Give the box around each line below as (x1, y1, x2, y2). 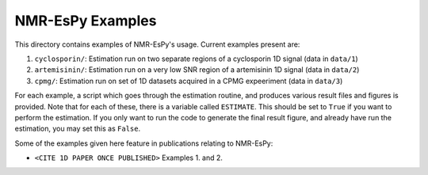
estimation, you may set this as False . (14, 124, 141, 134)
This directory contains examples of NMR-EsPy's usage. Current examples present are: (14, 40, 300, 49)
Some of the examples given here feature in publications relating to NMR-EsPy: (14, 139, 273, 148)
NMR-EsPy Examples (14, 12, 157, 29)
